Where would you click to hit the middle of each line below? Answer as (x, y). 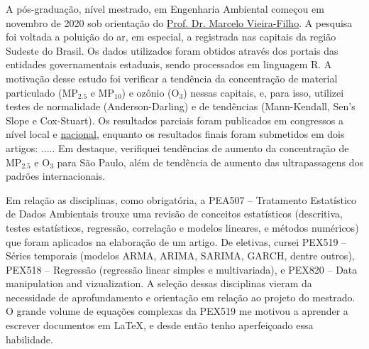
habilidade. (29, 339)
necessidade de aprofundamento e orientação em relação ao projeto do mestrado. (181, 297)
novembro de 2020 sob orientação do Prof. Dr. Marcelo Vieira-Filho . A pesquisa (179, 22)
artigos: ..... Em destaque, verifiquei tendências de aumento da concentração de (177, 147)
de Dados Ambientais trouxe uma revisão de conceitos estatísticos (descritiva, (174, 214)
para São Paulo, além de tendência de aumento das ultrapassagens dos (210, 162)
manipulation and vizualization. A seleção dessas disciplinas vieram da (159, 283)
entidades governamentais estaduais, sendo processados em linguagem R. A (169, 64)
